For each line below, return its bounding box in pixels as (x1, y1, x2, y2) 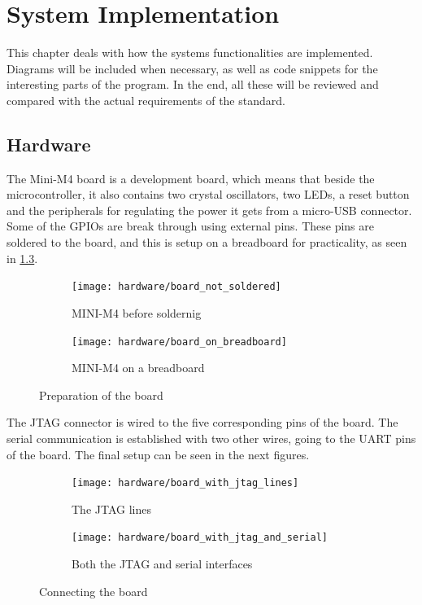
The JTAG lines (72, 500, 151, 517)
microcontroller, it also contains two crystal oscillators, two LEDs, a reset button (7, 186, 410, 203)
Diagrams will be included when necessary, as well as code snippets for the (7, 59, 378, 77)
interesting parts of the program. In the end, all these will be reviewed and (7, 76, 379, 93)
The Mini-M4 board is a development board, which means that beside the (7, 169, 375, 186)
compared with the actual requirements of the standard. (7, 91, 285, 108)
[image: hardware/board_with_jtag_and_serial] (72, 532, 328, 544)
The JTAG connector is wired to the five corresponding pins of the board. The (7, 414, 398, 431)
